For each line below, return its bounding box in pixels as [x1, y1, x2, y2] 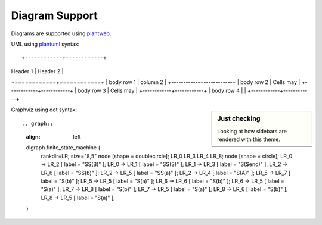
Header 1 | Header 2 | [11, 67, 64, 74]
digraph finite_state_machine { [26, 144, 101, 151]
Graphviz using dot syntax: [11, 106, 78, 113]
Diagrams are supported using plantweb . [11, 30, 112, 37]
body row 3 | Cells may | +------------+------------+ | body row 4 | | [78, 87, 247, 94]
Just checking [217, 115, 261, 123]
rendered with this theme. [217, 136, 280, 143]
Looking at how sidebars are [217, 127, 287, 135]
